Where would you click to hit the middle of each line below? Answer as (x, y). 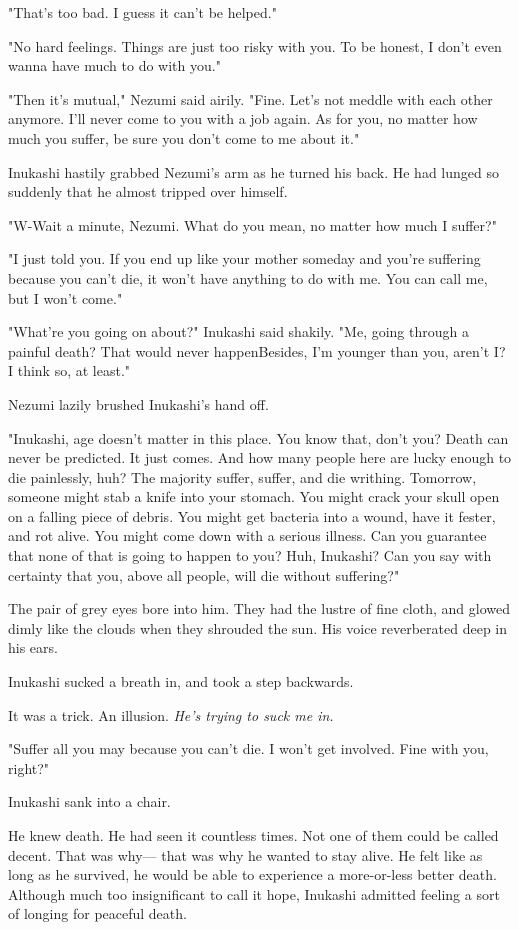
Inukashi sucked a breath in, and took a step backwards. (181, 681)
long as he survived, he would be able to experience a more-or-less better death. (252, 874)
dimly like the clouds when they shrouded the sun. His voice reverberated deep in (258, 627)
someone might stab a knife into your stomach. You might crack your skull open (254, 496)
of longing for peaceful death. (97, 913)
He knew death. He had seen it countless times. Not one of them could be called (253, 835)
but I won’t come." (65, 297)
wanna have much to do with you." (114, 65)
